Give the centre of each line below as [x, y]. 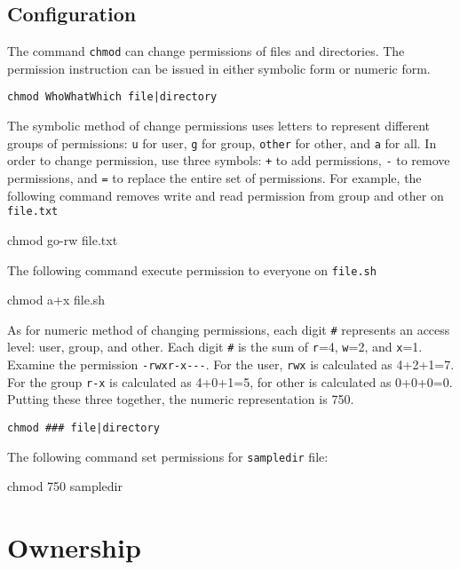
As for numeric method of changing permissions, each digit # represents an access [229, 329]
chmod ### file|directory [83, 427]
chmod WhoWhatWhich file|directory [112, 97]
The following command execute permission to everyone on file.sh [192, 269]
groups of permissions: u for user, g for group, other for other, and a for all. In [222, 142]
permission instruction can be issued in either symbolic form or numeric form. [219, 68]
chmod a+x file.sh [56, 300]
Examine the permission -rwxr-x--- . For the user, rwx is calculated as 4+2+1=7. [231, 364]
